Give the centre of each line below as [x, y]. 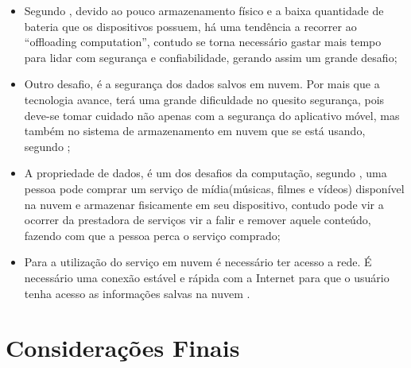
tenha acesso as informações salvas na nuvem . [137, 293]
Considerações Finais [123, 348]
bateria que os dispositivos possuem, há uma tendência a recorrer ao [190, 26]
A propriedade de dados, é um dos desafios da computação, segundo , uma [205, 173]
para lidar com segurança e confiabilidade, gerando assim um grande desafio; [211, 57]
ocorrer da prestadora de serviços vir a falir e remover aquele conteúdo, [198, 220]
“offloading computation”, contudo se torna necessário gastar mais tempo [203, 42]
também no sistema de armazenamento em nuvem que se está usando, [195, 131]
